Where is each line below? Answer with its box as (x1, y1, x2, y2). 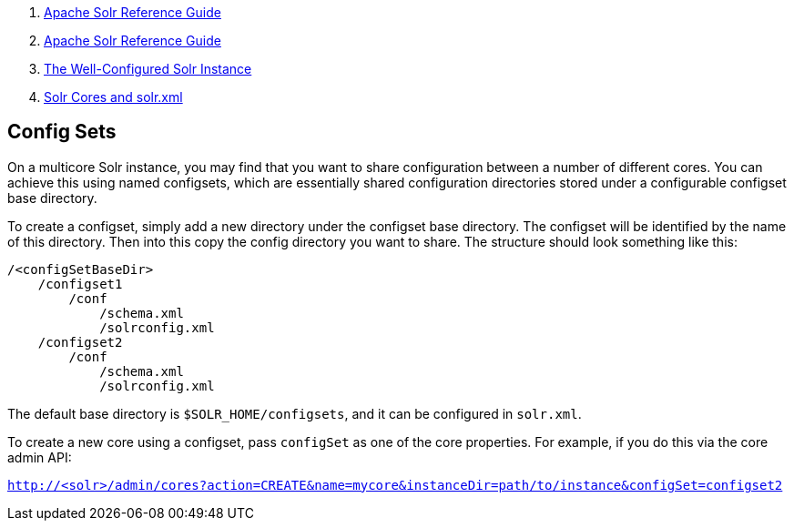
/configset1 (37, 276, 123, 291)
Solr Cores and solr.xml (44, 89, 183, 105)
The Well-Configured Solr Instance (44, 61, 252, 76)
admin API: (7, 449, 72, 465)
